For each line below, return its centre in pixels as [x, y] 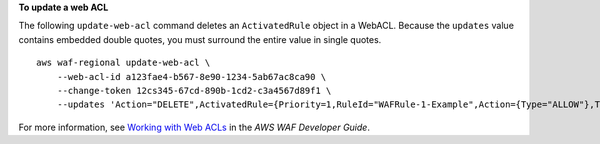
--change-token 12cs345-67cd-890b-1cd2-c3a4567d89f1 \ [194, 90]
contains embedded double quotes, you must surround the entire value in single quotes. [200, 39]
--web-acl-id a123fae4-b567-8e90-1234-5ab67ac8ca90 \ [191, 76]
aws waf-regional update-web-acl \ [123, 63]
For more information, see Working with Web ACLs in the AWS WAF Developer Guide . [194, 127]
